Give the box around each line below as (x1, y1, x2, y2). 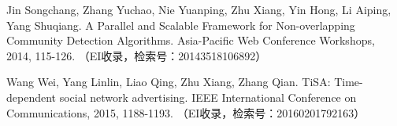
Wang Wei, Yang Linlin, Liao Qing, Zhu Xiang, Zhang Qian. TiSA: (6, 74, 331, 90)
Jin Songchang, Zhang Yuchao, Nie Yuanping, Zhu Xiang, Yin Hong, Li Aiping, (6, 2, 391, 17)
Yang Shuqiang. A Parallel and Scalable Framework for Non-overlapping (6, 16, 355, 33)
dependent (6, 88, 57, 105)
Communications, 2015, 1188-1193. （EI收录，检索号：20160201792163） (6, 104, 365, 121)
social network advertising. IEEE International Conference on (59, 88, 357, 105)
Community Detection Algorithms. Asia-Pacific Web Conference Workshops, (6, 32, 375, 49)
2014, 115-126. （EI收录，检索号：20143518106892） (6, 47, 267, 63)
